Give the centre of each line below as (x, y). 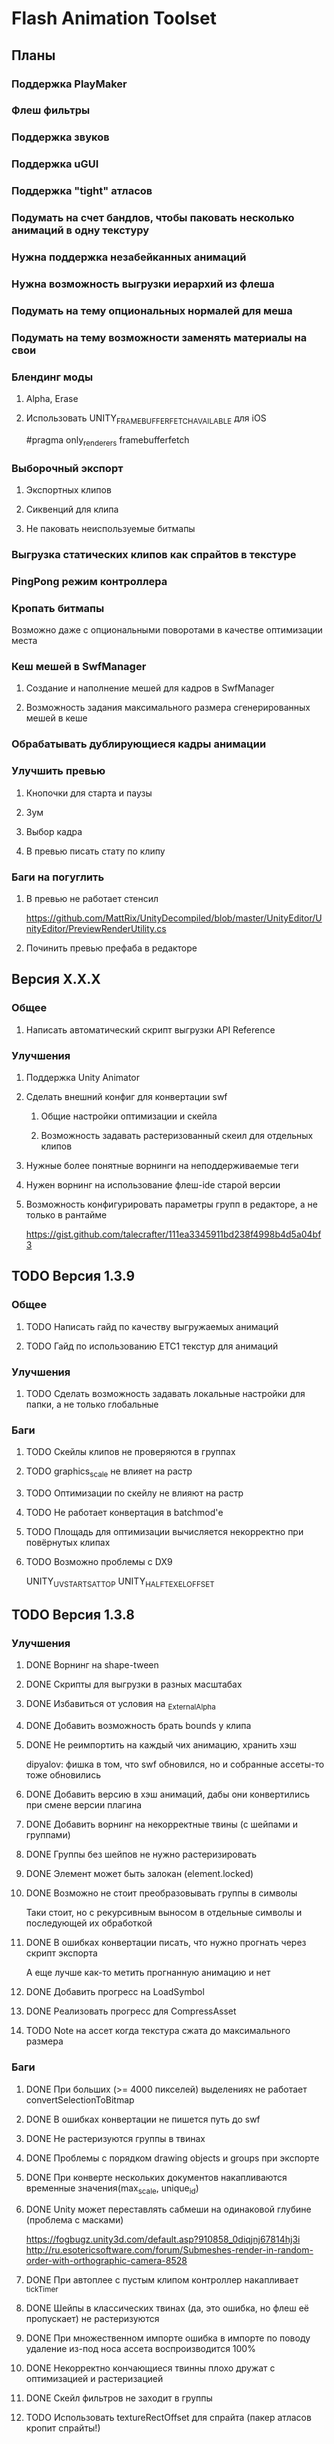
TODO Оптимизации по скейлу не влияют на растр (134, 1493)
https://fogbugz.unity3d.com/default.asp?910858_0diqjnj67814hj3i (163, 2239)
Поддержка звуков (60, 137)
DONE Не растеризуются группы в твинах (115, 2138)
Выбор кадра (54, 831)
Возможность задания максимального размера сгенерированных (168, 708)
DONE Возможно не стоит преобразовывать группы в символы (161, 1893)
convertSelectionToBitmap (80, 2099)
